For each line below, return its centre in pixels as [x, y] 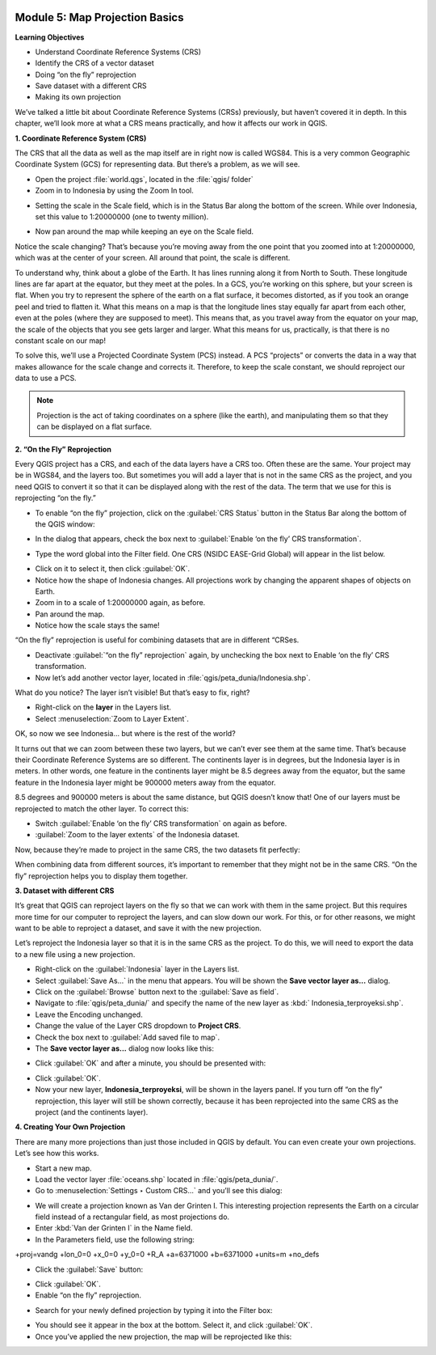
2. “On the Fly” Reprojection [63, 449]
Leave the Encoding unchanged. [89, 1014]
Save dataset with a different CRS [91, 86]
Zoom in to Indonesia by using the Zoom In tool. [114, 191]
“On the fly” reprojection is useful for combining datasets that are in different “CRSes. [157, 640]
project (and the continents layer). [92, 1112]
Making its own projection [78, 97]
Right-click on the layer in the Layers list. [103, 707]
